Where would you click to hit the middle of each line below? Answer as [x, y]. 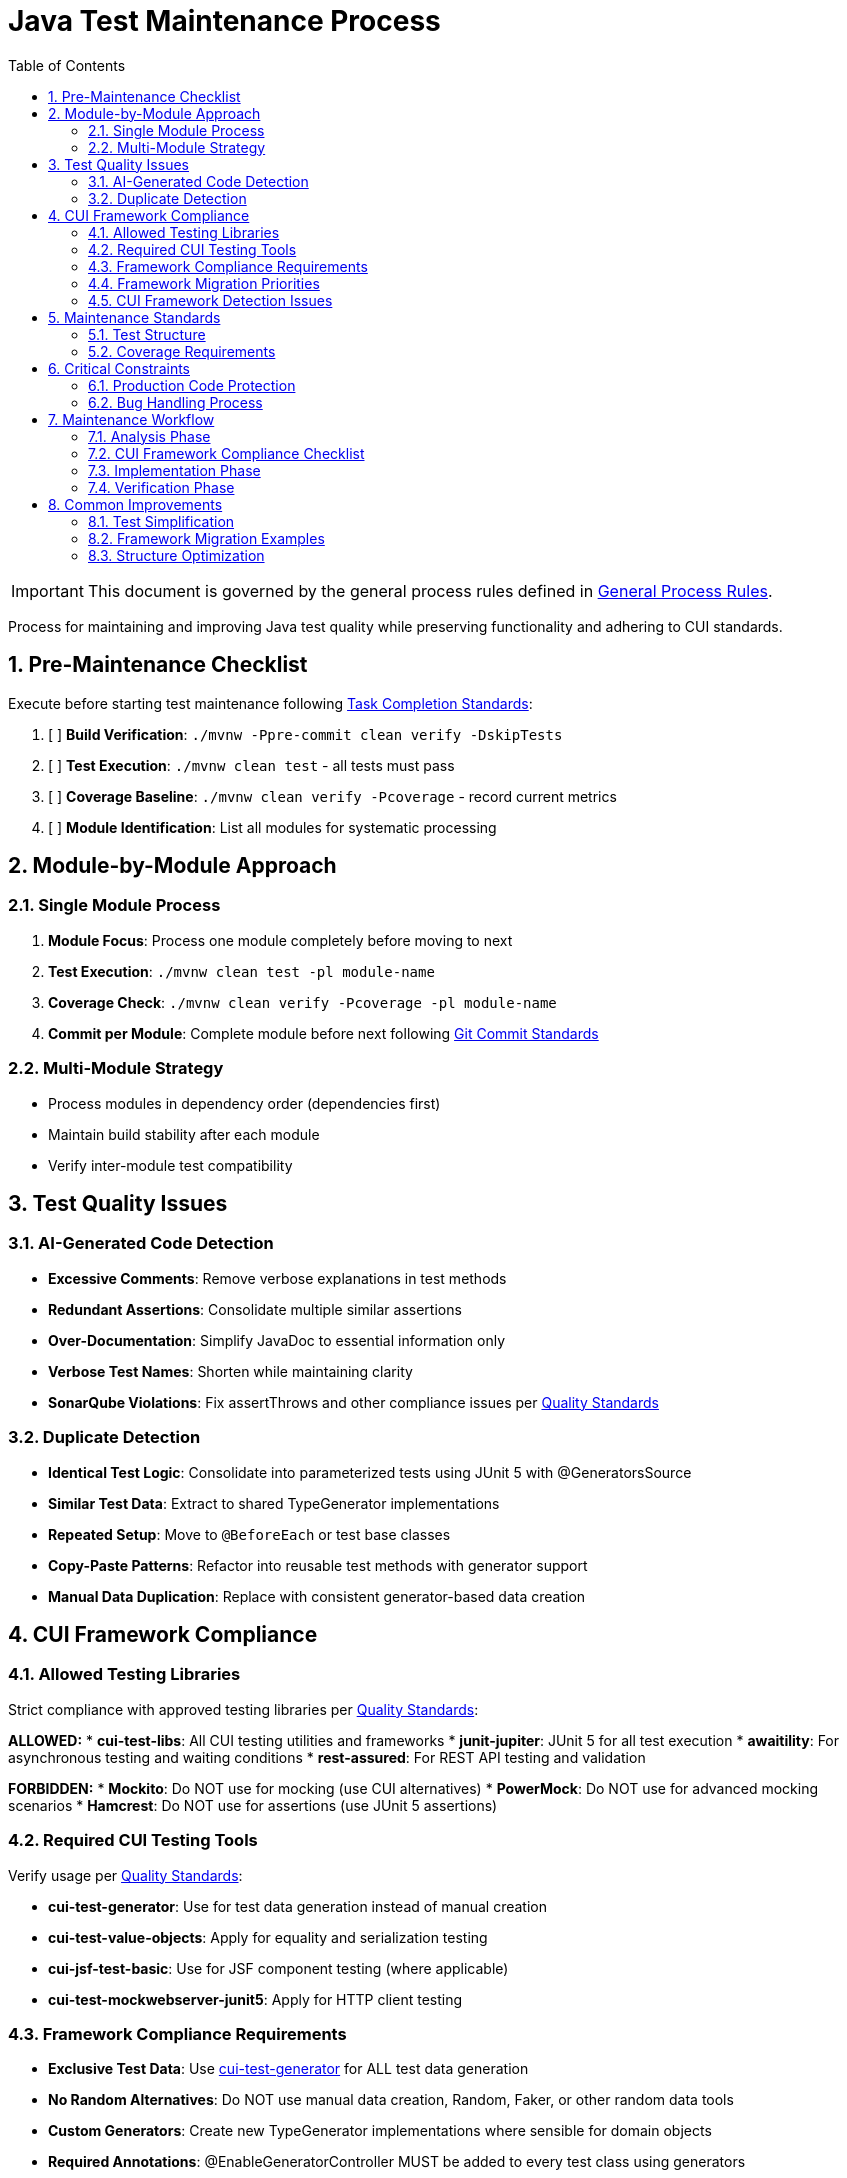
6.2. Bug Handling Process [175, 402]
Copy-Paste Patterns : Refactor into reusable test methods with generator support [318, 1565]
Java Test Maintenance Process [224, 21]
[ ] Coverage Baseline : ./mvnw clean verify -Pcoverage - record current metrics [332, 796]
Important [47, 590]
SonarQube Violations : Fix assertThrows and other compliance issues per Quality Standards [353, 1402]
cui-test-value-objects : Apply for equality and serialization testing [268, 1937]
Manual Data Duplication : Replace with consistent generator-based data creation [317, 1596]
